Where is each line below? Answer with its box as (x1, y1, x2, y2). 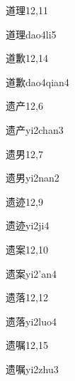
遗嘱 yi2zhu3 (6, 361, 59, 376)
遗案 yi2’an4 (6, 266, 57, 281)
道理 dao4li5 (6, 26, 57, 41)
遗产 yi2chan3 (6, 122, 64, 137)
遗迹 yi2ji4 (6, 218, 50, 233)
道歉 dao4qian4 (6, 74, 69, 89)
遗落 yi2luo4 (6, 313, 57, 328)
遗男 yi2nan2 (6, 170, 59, 185)
